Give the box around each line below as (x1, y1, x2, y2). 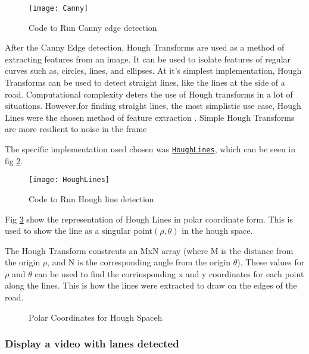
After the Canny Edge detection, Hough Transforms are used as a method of (5, 41, 285, 54)
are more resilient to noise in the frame (5, 123, 147, 135)
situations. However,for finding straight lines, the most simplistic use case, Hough (5, 99, 301, 112)
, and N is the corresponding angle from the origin (47, 256, 231, 268)
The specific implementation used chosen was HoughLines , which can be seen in (5, 143, 296, 155)
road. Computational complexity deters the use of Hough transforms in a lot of (5, 87, 293, 100)
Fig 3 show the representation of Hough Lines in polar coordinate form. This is (5, 212, 293, 225)
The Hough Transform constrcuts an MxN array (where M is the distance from (5, 244, 294, 256)
